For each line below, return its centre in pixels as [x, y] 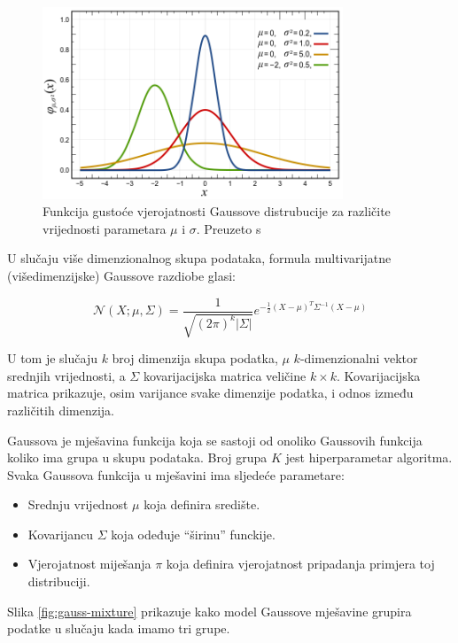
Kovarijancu [60, 534]
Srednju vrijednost [78, 504]
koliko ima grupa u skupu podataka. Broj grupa [137, 457]
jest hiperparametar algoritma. [369, 457]
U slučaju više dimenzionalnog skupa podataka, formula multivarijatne [199, 258]
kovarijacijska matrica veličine [225, 375]
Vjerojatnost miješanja [89, 564]
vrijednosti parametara [105, 228]
